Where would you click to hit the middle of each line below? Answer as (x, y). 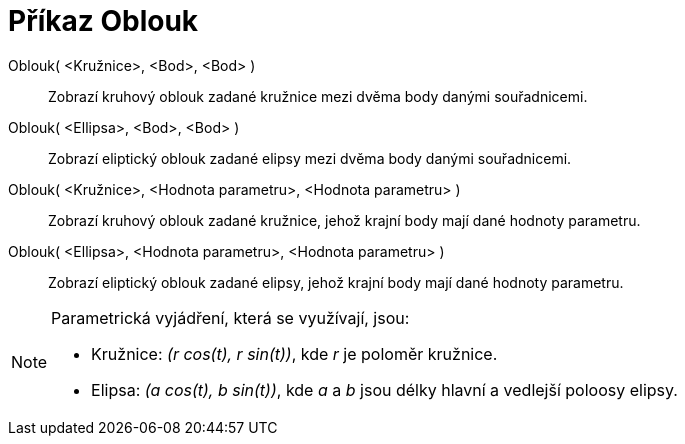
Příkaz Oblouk (103, 21)
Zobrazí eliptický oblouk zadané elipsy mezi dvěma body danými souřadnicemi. (310, 158)
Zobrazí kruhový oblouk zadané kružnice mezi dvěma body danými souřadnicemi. (318, 96)
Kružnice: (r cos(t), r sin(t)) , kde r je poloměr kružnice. (294, 353)
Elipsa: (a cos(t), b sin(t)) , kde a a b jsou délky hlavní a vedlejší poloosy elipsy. (384, 389)
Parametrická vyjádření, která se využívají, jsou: (230, 317)
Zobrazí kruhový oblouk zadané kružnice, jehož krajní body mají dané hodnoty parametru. (344, 220)
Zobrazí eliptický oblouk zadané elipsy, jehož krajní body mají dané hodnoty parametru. (336, 282)
